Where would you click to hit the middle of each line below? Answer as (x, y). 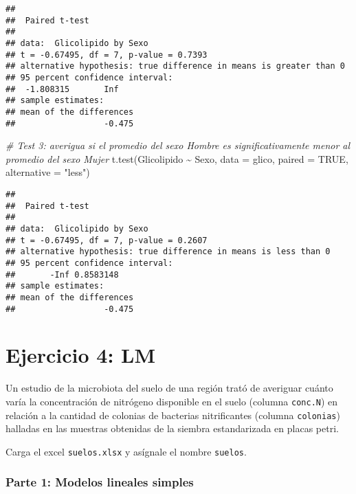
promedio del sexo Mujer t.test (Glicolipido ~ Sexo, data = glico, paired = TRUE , (177, 158)
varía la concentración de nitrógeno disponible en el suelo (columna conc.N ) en (172, 401)
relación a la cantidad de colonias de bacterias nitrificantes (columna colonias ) (173, 415)
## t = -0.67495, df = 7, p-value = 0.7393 (107, 55)
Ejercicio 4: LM (81, 355)
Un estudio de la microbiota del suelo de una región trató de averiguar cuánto (169, 388)
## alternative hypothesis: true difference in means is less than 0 (168, 252)
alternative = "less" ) (48, 172)
